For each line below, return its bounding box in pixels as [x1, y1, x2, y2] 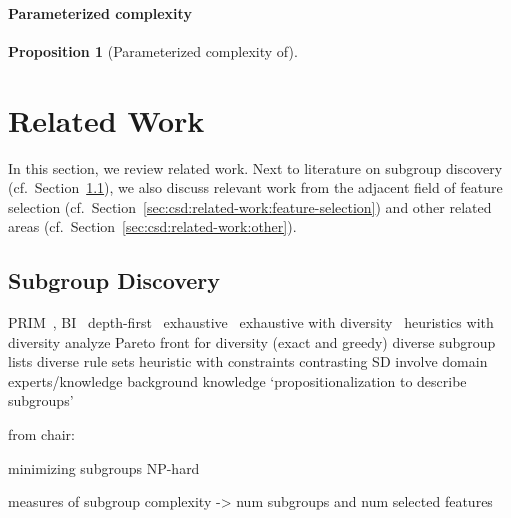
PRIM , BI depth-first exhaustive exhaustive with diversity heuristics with [8, 312, 494, 333]
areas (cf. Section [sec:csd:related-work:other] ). [8, 216, 297, 237]
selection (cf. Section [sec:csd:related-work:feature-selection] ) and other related [8, 196, 492, 217]
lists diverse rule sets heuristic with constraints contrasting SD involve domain [8, 351, 488, 372]
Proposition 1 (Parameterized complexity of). [8, 40, 298, 61]
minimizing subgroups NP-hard [8, 457, 200, 478]
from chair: [8, 424, 75, 445]
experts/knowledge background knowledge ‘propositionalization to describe [8, 370, 467, 391]
